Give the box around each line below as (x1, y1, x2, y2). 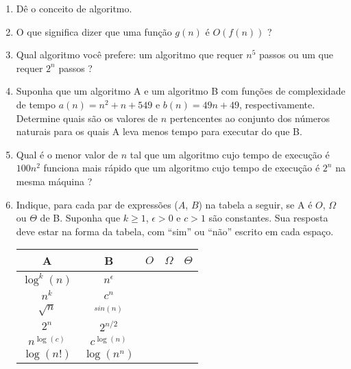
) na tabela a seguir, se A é (198, 197, 313, 211)
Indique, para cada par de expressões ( (16, 197, 178, 211)
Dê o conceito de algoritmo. (16, 1, 132, 15)
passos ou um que (259, 47, 333, 62)
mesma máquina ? (16, 174, 93, 188)
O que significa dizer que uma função (16, 24, 172, 38)
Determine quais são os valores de (16, 110, 158, 125)
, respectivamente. (239, 97, 315, 111)
